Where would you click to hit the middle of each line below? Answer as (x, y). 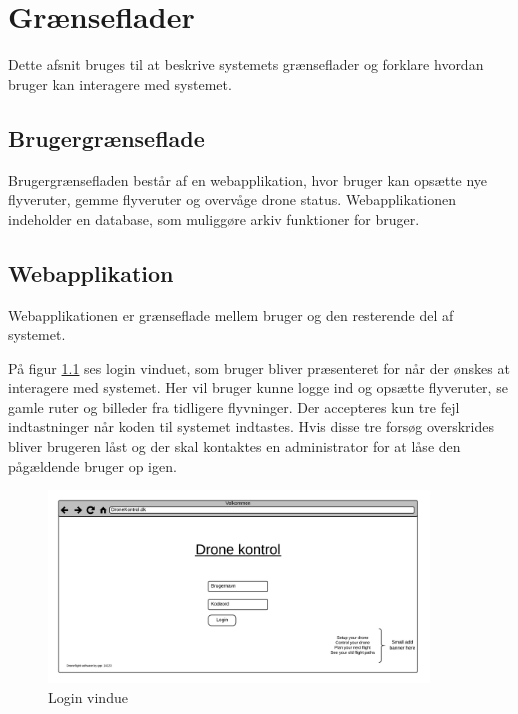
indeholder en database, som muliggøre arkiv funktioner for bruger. (214, 218)
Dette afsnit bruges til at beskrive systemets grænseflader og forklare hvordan (246, 64)
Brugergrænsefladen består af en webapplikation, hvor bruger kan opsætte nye (248, 179)
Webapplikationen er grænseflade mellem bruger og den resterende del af (231, 314)
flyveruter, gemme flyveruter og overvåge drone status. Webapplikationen (232, 199)
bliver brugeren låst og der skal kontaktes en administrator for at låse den (234, 446)
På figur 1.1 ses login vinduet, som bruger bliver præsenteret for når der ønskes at (259, 367)
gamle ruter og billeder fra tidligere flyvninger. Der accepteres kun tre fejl (234, 406)
